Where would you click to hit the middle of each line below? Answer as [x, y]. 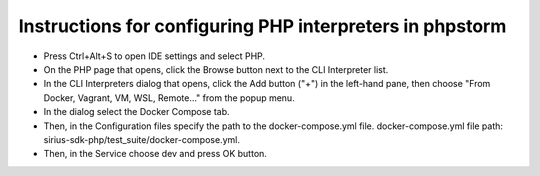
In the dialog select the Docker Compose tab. [136, 112]
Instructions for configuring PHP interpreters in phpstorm [262, 26]
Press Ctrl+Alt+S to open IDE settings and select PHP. [154, 56]
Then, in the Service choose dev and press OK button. [155, 154]
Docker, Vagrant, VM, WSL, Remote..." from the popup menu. [169, 97]
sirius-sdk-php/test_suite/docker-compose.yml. [141, 139]
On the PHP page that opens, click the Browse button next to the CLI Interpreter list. [216, 69]
